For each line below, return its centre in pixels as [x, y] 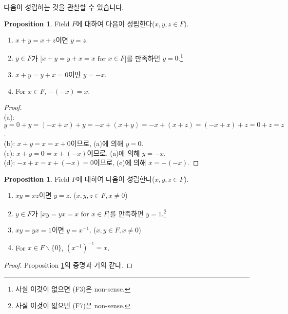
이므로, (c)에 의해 [120, 162]
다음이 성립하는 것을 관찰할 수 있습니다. [64, 7]
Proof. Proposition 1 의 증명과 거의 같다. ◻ [68, 265]
